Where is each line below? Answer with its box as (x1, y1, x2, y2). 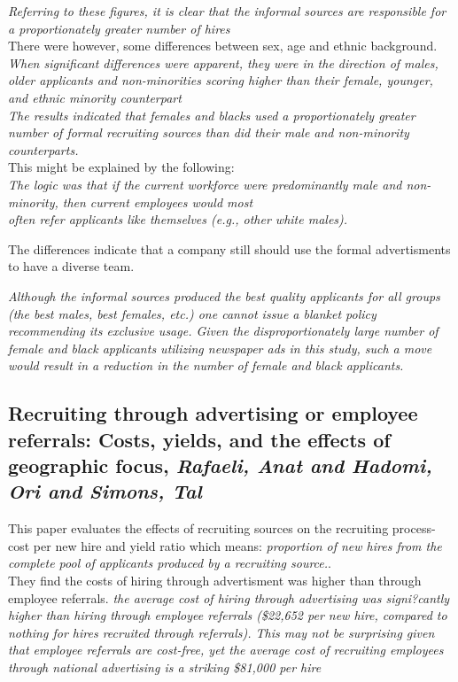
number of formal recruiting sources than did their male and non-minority (8, 123, 409, 142)
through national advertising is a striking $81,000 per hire (8, 658, 322, 676)
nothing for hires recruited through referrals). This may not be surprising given (8, 623, 435, 641)
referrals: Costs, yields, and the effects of (8, 425, 391, 453)
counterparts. (8, 140, 79, 159)
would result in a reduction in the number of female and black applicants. (8, 356, 404, 375)
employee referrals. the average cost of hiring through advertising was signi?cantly (8, 588, 450, 607)
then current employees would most (62, 192, 253, 211)
